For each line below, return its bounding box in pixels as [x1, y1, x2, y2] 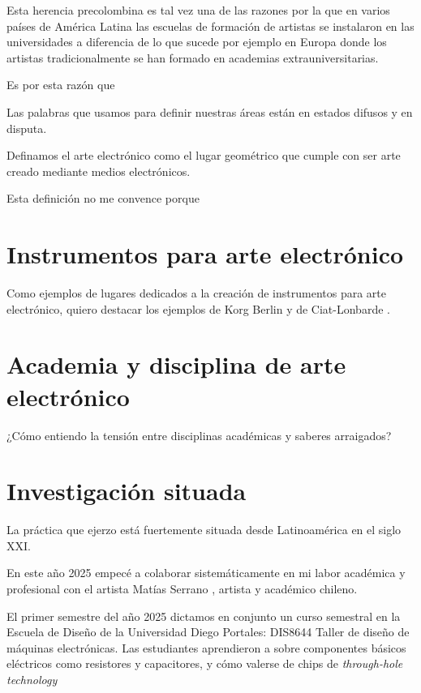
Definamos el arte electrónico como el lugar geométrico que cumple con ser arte [6, 147, 401, 164]
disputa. [6, 119, 47, 136]
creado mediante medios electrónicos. [6, 162, 191, 179]
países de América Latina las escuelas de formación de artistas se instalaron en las [6, 17, 415, 34]
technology [6, 671, 58, 688]
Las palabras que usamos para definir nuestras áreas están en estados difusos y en [6, 103, 413, 120]
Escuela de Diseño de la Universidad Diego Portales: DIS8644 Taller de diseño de [6, 623, 410, 640]
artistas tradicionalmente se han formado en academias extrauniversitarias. [6, 49, 379, 66]
